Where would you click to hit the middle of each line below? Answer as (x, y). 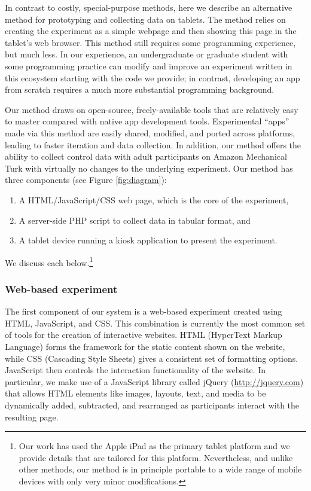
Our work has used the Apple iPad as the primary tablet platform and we (154, 446)
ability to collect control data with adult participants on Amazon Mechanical (146, 156)
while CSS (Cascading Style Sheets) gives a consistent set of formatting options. (152, 358)
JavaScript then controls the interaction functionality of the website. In (135, 370)
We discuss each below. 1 (49, 261)
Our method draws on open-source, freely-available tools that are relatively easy (152, 109)
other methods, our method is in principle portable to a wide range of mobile (160, 469)
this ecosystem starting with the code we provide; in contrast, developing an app (153, 77)
